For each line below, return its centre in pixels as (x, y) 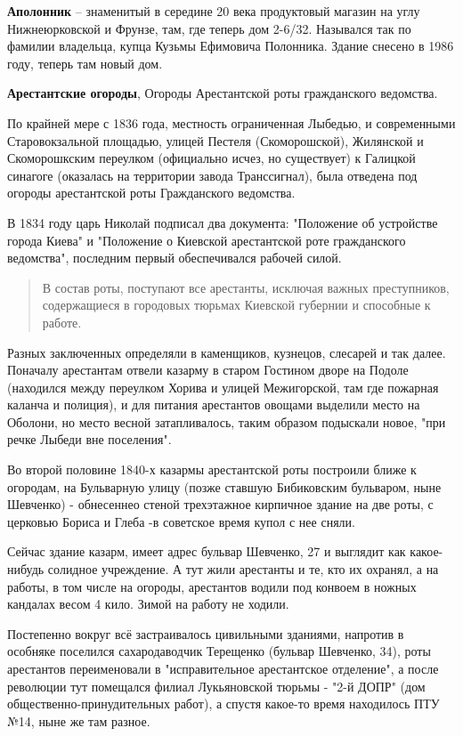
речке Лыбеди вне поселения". (89, 439)
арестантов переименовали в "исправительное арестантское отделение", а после (223, 668)
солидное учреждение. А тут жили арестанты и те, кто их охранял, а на (243, 569)
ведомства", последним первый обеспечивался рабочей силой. (175, 258)
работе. (62, 322)
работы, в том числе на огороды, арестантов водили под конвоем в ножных (212, 586)
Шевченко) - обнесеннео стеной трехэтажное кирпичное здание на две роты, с (220, 504)
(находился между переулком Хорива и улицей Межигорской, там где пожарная (223, 387)
